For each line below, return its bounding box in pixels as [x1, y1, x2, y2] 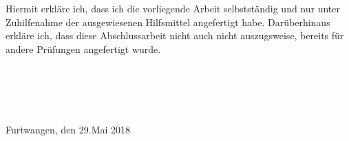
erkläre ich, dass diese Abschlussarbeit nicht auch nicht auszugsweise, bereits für [6, 28, 344, 43]
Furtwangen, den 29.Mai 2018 [6, 122, 131, 137]
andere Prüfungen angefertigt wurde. [6, 41, 161, 56]
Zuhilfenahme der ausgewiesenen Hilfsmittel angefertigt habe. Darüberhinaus [6, 14, 330, 29]
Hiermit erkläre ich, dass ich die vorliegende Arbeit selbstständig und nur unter [6, 1, 341, 15]
